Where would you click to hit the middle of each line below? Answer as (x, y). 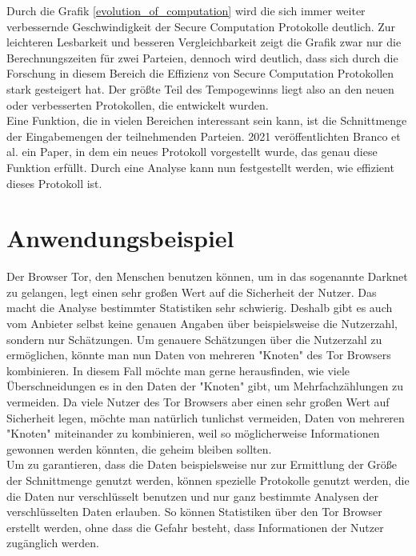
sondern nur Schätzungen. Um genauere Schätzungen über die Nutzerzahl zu (194, 339)
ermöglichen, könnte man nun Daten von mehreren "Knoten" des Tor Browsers (199, 355)
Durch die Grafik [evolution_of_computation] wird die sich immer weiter (186, 10)
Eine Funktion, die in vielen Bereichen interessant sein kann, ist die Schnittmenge (207, 120)
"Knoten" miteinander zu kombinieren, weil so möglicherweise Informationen (193, 433)
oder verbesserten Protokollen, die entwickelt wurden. (138, 104)
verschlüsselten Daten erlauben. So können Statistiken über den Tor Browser (194, 512)
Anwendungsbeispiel (120, 238)
